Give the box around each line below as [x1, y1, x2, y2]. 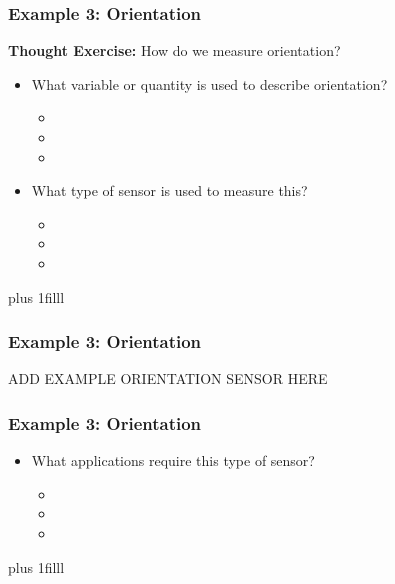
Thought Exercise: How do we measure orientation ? [8, 40, 341, 61]
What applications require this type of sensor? [31, 450, 315, 471]
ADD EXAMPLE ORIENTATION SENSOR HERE [8, 368, 328, 389]
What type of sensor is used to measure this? [31, 180, 308, 201]
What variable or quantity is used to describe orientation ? [31, 73, 388, 94]
